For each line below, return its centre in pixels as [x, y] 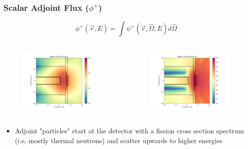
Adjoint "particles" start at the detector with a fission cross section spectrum [129, 130]
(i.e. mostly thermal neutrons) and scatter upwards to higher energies [119, 140]
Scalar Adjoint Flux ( [46, 7]
